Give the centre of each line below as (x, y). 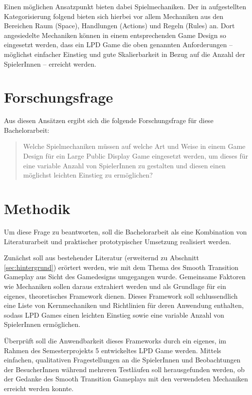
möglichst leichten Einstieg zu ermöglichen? (88, 175)
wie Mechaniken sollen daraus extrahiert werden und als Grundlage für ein (115, 286)
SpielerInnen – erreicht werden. (50, 63)
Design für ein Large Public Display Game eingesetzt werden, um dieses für (136, 156)
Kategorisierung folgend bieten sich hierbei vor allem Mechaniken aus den (114, 16)
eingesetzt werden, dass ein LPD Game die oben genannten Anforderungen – (118, 45)
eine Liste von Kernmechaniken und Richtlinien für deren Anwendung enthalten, (124, 305)
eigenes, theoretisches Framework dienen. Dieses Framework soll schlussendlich (121, 296)
